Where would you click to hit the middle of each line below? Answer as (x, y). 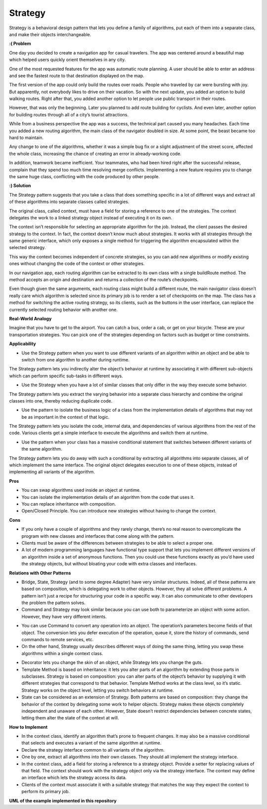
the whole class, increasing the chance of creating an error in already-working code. (95, 153)
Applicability (23, 344)
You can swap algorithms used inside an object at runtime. (81, 490)
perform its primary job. (46, 792)
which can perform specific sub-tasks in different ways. (66, 376)
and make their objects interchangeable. (50, 34)
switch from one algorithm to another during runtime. (75, 359)
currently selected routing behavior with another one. (64, 309)
